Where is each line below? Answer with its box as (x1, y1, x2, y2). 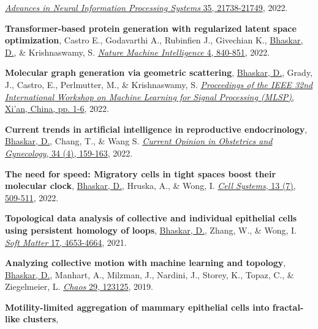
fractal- (272, 300, 304, 313)
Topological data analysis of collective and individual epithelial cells (5, 212, 297, 224)
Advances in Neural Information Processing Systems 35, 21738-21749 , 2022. (5, 1, 288, 13)
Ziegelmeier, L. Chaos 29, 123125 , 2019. (5, 280, 153, 293)
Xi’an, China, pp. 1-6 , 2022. (5, 102, 109, 115)
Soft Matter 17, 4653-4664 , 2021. (5, 235, 127, 248)
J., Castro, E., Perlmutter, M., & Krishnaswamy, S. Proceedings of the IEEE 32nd (5, 78, 313, 91)
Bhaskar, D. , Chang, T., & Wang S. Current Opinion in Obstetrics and (5, 135, 273, 147)
